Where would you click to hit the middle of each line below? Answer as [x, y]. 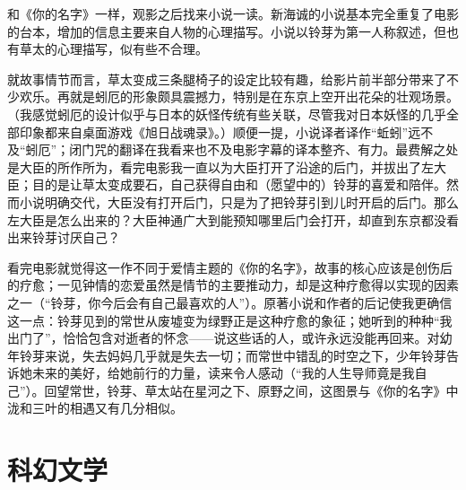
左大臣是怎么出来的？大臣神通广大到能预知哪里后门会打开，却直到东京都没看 [233, 219]
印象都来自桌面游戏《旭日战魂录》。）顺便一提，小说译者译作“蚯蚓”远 [220, 131]
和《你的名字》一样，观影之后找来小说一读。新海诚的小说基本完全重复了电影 [233, 13]
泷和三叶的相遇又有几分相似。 [95, 408]
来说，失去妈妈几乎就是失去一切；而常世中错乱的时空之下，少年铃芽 [245, 355]
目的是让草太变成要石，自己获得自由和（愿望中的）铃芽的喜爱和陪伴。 [239, 184]
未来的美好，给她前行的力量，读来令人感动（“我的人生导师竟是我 [223, 373]
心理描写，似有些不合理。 [132, 49]
